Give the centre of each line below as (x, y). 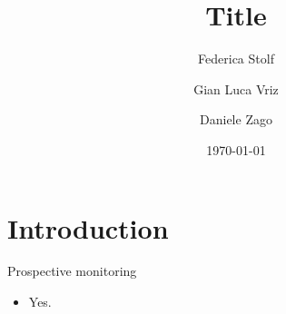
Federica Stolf (236, 59)
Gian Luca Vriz (236, 88)
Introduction (88, 227)
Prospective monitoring (72, 271)
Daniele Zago (236, 119)
